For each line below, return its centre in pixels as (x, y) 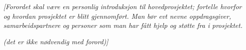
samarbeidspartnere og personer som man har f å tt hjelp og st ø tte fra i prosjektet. (123, 25)
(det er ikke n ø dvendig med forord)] (56, 41)
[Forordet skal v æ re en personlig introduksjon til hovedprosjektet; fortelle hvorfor (123, 6)
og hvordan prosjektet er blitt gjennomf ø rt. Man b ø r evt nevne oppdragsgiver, (117, 16)
